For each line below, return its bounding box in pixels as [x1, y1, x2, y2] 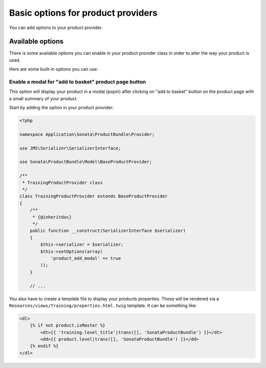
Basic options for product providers [9, 7, 158, 18]
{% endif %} [30, 343, 59, 349]
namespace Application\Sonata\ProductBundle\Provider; [19, 131, 155, 137]
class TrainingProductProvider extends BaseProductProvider [19, 193, 168, 199]
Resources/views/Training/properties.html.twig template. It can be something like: [9, 303, 197, 308]
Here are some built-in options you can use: [9, 66, 99, 72]
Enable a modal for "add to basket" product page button [9, 79, 146, 85]
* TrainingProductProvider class [22, 180, 103, 185]
